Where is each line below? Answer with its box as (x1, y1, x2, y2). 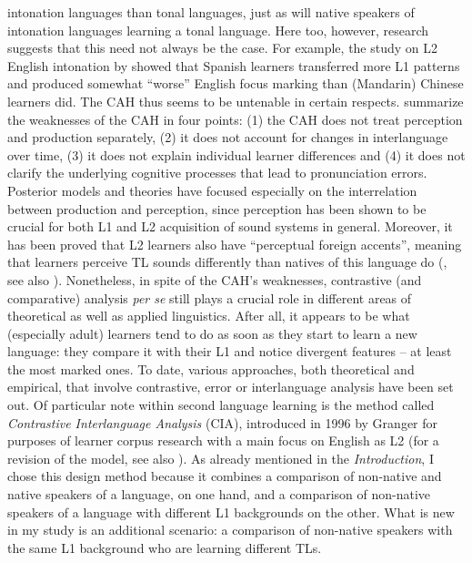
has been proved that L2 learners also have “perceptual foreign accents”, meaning (7, 234, 462, 253)
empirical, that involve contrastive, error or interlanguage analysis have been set (7, 377, 454, 396)
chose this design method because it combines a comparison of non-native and (7, 466, 442, 486)
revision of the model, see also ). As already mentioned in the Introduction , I (7, 448, 434, 467)
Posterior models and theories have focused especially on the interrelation (7, 180, 417, 200)
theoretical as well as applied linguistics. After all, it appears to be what (7, 306, 410, 325)
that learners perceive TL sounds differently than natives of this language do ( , (7, 252, 447, 271)
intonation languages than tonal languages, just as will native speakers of (7, 3, 415, 21)
